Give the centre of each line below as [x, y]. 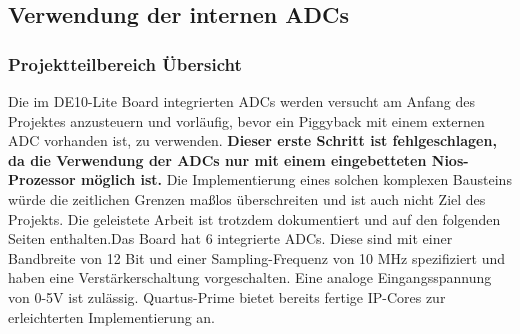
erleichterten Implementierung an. [112, 316]
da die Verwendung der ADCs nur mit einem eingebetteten [217, 159]
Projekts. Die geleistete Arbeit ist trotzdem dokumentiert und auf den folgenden [254, 218]
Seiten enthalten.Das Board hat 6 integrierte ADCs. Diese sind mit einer [230, 238]
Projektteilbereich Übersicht [125, 63]
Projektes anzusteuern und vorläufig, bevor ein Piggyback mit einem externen [246, 120]
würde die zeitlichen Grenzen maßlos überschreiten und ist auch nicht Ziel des [247, 198]
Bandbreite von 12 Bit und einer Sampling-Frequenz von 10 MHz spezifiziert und [257, 257]
